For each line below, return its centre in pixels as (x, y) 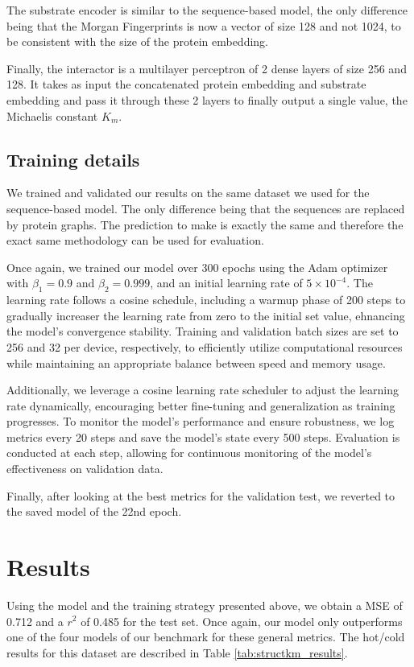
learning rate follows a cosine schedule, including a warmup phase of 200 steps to (206, 300)
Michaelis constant (52, 115)
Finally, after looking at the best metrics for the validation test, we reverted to (201, 495)
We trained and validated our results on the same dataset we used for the (188, 193)
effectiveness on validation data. (85, 469)
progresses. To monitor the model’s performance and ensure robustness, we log (201, 421)
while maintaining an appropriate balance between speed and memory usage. (196, 362)
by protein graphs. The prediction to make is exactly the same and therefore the (205, 224)
